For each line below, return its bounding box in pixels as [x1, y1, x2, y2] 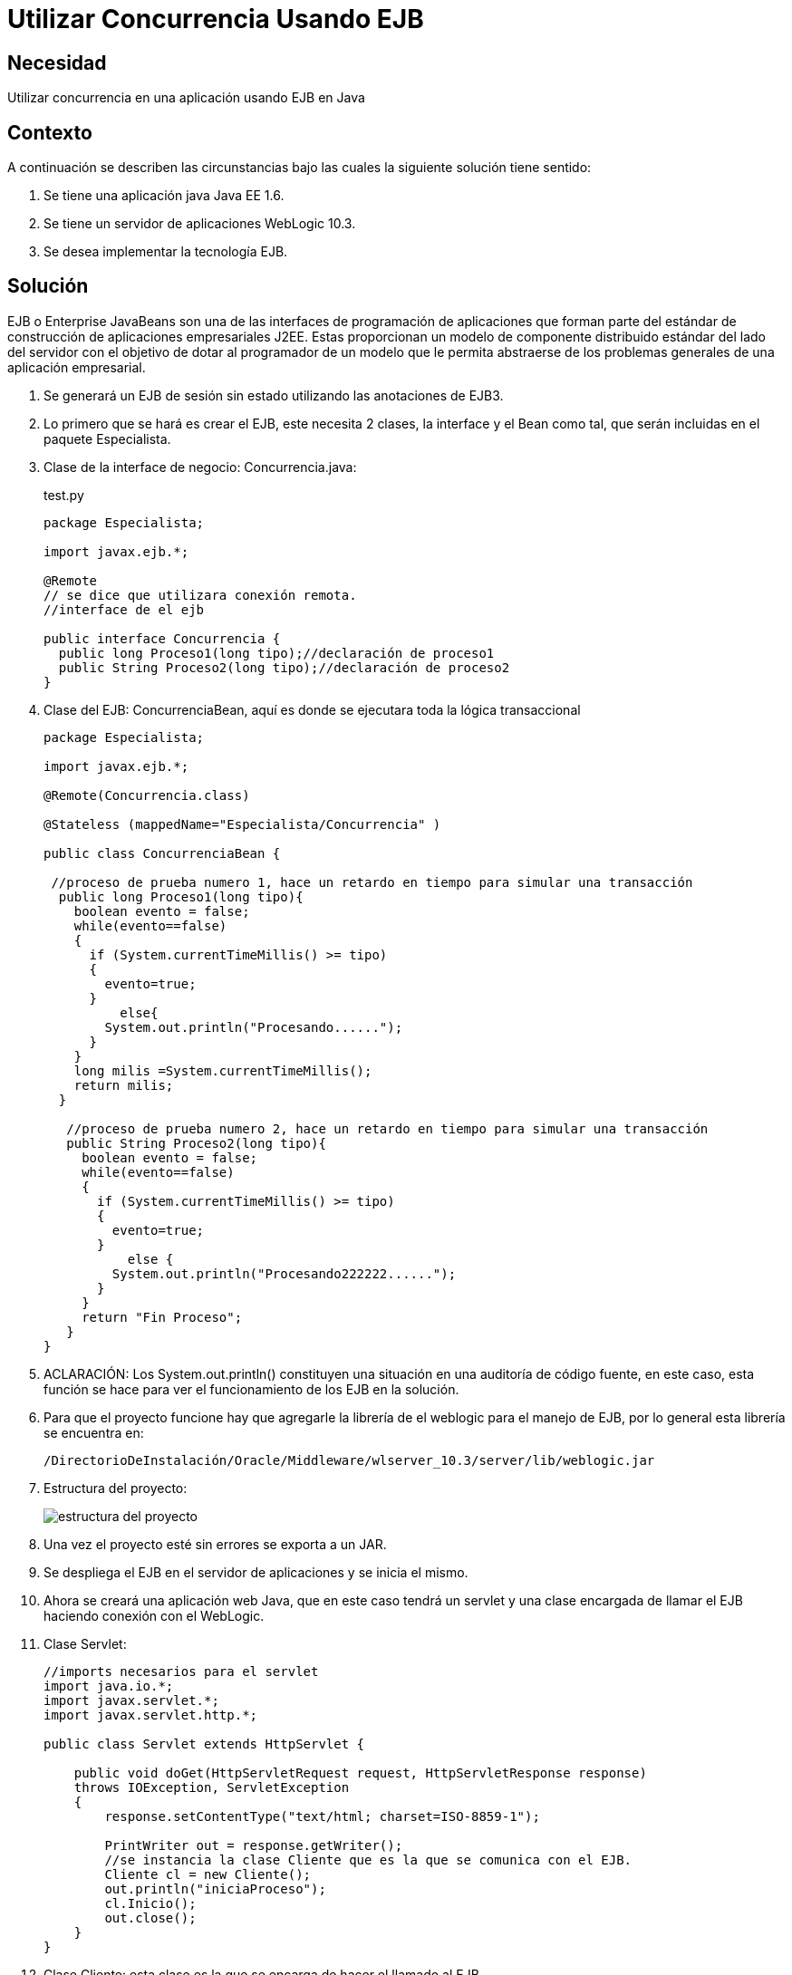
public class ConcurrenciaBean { [43, 845, 281, 861]
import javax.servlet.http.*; [43, 1707, 258, 1722]
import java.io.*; [43, 1678, 174, 1693]
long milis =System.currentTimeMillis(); [73, 1063, 372, 1078]
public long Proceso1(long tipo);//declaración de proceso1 [58, 645, 495, 660]
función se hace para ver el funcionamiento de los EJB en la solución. [43, 1381, 459, 1397]
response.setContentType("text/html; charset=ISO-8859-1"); [104, 1808, 540, 1824]
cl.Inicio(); [104, 1895, 197, 1911]
